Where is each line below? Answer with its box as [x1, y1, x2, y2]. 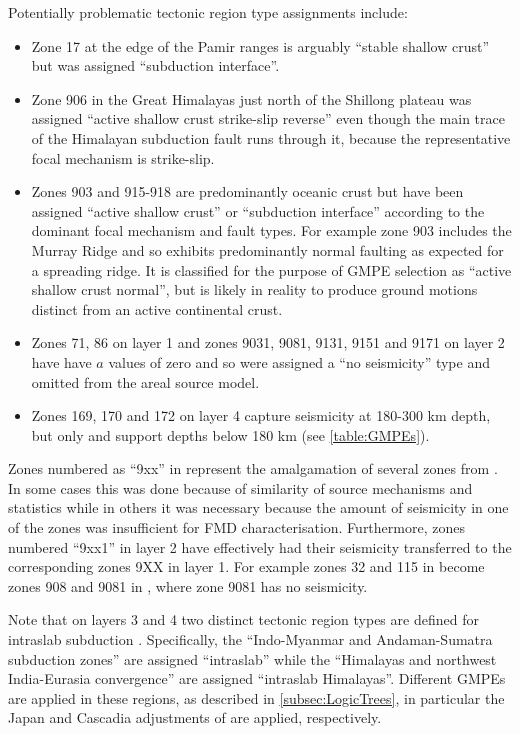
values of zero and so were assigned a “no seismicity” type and [108, 351, 490, 372]
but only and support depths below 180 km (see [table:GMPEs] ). [31, 424, 430, 445]
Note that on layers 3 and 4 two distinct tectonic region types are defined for [8, 609, 479, 630]
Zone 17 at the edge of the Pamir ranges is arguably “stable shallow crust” [31, 35, 490, 56]
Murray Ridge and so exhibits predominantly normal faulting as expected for [31, 239, 504, 260]
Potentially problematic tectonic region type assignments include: [8, 2, 408, 22]
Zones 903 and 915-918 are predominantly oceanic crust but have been [31, 181, 464, 202]
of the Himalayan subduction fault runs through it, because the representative [31, 127, 511, 148]
